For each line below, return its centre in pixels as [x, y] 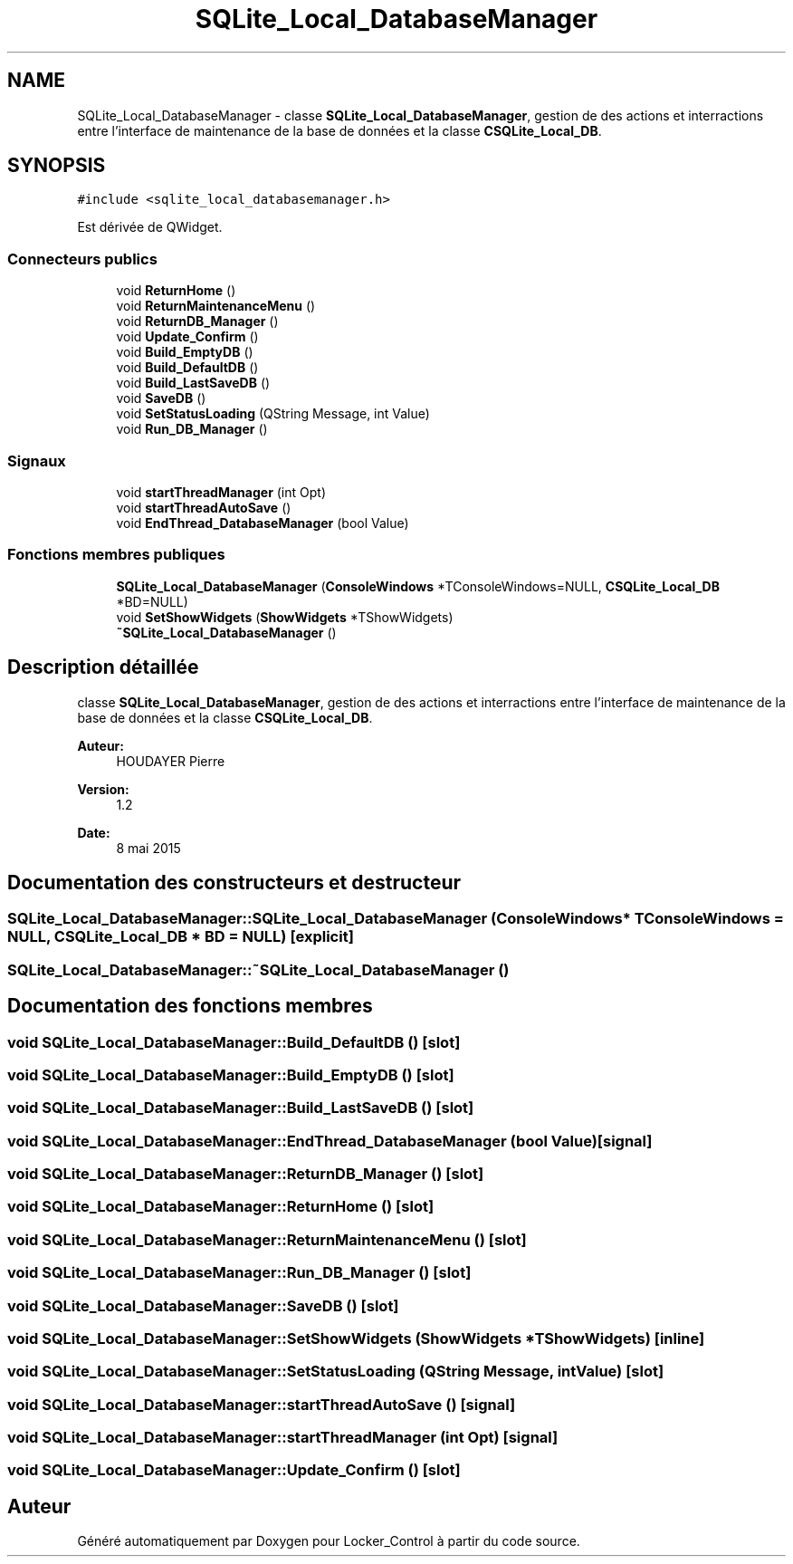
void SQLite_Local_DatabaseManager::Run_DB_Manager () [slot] [239, 1273]
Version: [103, 789]
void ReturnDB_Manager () [197, 321]
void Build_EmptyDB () [185, 352]
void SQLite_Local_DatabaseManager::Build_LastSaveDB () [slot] [241, 1108]
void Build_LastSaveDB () [193, 383]
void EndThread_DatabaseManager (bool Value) [263, 523]
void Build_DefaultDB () [187, 368]
